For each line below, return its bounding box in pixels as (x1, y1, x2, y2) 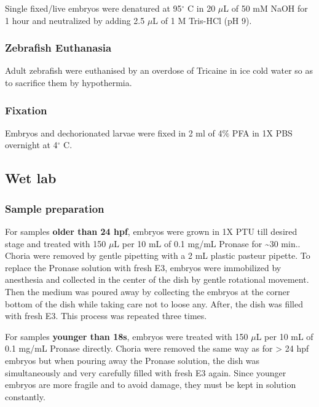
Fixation (5, 102, 47, 117)
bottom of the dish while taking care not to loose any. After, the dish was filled (5, 297, 303, 310)
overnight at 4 (5, 138, 58, 151)
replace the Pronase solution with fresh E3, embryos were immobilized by (5, 261, 282, 274)
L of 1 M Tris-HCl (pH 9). (152, 14, 252, 26)
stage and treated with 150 (5, 237, 106, 250)
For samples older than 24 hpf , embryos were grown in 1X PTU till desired (5, 225, 297, 237)
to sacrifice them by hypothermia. (5, 76, 132, 89)
